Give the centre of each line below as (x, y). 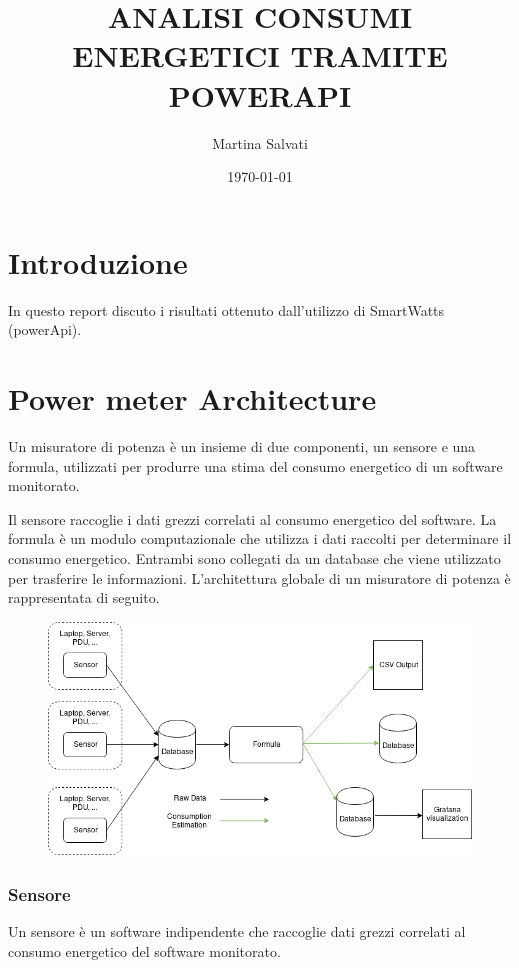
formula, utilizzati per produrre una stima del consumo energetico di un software (255, 465)
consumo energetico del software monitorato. (144, 950)
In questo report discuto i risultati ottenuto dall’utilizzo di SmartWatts (226, 309)
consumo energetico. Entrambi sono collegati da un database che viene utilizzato (254, 557)
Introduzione (98, 261)
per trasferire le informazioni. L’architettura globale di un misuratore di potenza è (259, 577)
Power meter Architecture (192, 398)
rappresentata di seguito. (84, 597)
